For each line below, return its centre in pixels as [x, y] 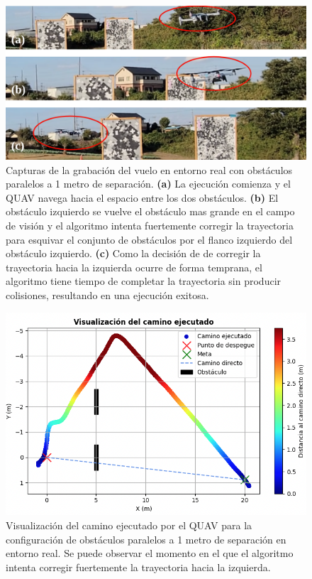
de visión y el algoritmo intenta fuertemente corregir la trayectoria [150, 225]
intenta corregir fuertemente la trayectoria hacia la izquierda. [138, 567]
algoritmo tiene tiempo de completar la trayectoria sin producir [144, 281]
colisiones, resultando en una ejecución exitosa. [107, 294]
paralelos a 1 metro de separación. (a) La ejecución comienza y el [148, 184]
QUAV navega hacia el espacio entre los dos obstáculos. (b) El [142, 197]
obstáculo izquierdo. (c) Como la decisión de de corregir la [133, 253]
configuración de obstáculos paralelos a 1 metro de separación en [146, 539]
